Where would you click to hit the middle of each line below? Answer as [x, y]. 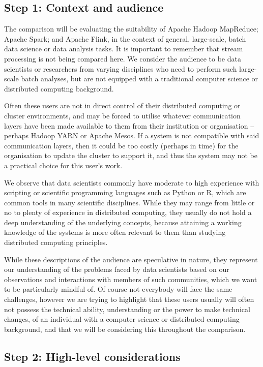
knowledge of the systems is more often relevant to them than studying [115, 232]
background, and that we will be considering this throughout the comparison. [125, 329]
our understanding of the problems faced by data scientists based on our [117, 269]
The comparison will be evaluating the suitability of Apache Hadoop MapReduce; [131, 29]
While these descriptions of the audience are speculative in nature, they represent [131, 259]
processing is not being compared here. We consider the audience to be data [123, 58]
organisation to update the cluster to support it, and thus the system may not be [131, 155]
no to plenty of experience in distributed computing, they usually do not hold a [128, 212]
